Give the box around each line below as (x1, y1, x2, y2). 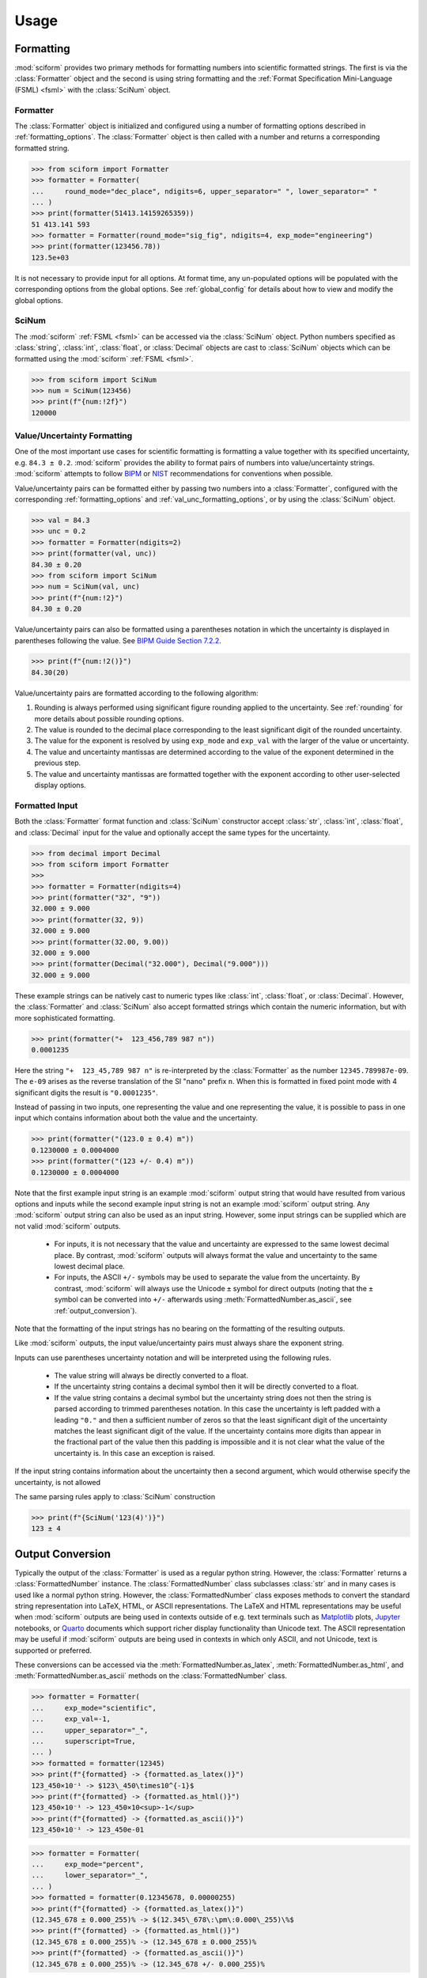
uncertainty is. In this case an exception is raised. (54, 1448, 215, 1457)
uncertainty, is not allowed (14, 1477, 101, 1487)
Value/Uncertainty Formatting (14, 430, 133, 441)
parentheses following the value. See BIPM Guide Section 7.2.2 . (14, 635, 221, 645)
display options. (34, 780, 86, 790)
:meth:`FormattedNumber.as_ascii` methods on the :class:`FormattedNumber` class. (14, 1671, 288, 1681)
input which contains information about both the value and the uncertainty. (14, 1113, 259, 1123)
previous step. (34, 758, 81, 767)
